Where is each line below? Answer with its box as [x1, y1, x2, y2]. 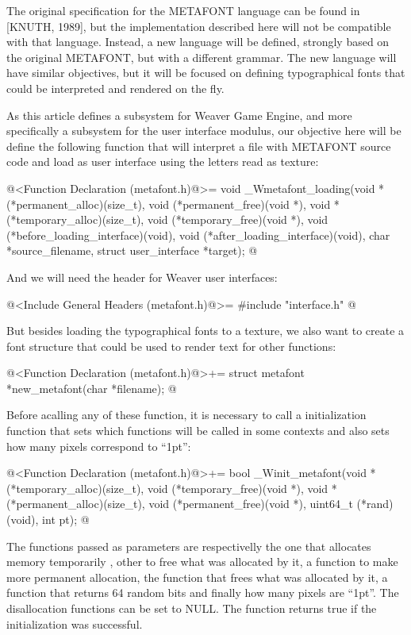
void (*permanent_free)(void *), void [148, 195, 331, 212]
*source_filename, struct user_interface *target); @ [6, 242, 258, 259]
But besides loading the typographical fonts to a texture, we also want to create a [6, 322, 405, 339]
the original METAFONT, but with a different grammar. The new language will [6, 48, 397, 65]
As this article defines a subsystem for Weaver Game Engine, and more [6, 106, 352, 123]
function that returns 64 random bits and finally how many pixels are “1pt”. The [6, 584, 399, 601]
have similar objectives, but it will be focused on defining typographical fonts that [6, 64, 405, 81]
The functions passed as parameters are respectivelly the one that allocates [6, 537, 371, 554]
